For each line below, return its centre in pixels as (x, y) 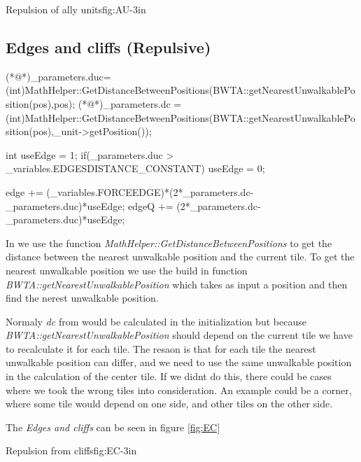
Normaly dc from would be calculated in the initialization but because (156, 321)
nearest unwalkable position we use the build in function (127, 270)
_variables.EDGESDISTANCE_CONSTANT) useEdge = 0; (135, 168)
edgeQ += (151, 205)
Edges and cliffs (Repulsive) (108, 47)
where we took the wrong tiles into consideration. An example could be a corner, (179, 390)
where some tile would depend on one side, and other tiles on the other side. (169, 404)
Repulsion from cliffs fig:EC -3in (71, 450)
